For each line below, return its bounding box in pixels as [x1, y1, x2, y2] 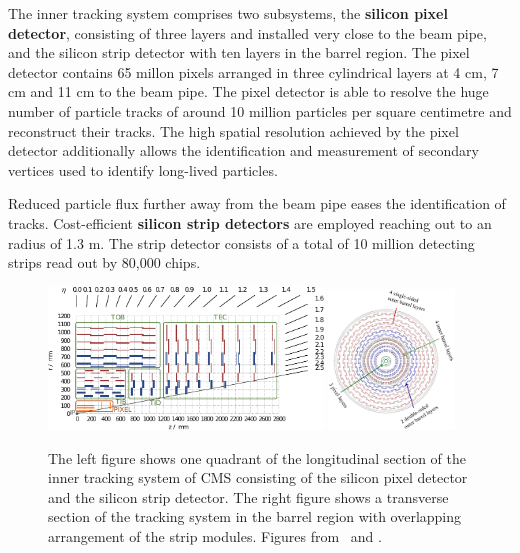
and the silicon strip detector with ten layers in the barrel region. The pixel [8, 42, 470, 63]
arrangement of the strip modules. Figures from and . [48, 525, 382, 546]
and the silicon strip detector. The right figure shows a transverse [48, 486, 449, 507]
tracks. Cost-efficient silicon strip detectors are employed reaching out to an [8, 212, 492, 233]
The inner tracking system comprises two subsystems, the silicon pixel [8, 3, 448, 23]
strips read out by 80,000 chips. [8, 252, 201, 273]
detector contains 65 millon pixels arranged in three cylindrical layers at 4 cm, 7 [8, 61, 499, 82]
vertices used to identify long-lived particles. [8, 159, 278, 180]
